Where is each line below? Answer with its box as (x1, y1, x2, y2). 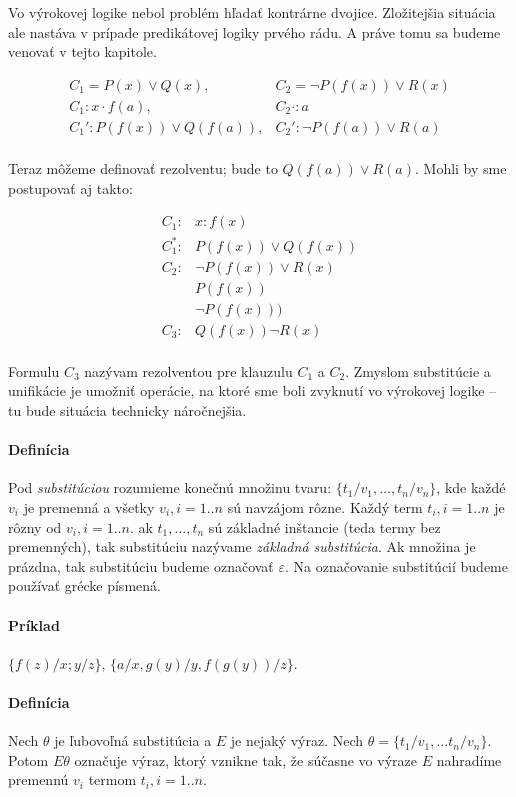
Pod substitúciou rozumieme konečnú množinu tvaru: (8, 477, 332, 498)
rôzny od (8, 516, 62, 537)
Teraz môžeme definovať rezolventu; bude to (8, 157, 278, 178)
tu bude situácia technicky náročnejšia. (8, 400, 247, 420)
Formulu (8, 360, 60, 381)
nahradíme (436, 749, 502, 770)
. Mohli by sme (414, 157, 507, 178)
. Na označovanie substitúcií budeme (285, 555, 508, 576)
